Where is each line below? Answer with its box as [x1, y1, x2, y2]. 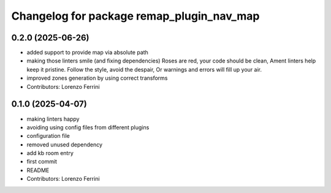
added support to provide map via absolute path [26, 49, 148, 56]
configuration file [26, 132, 70, 140]
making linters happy [26, 115, 80, 123]
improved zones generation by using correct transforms [26, 74, 168, 82]
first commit [26, 158, 58, 165]
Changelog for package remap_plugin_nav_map [11, 9, 260, 23]
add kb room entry [26, 149, 74, 157]
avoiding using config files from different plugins [26, 123, 150, 131]
